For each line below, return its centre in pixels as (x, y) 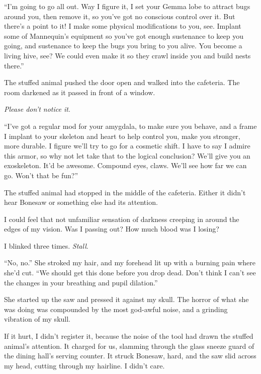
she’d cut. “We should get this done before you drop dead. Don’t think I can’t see (130, 273)
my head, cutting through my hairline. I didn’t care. (84, 365)
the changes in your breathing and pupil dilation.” (81, 282)
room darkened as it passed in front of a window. (80, 92)
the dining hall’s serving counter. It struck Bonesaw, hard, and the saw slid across (130, 356)
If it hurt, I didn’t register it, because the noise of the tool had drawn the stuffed (129, 336)
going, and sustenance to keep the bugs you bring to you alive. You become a (123, 46)
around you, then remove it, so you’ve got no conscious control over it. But (120, 16)
